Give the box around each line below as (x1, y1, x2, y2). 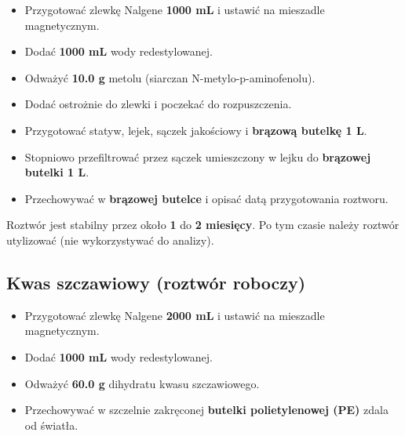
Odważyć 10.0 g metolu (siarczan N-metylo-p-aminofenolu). (24, 69, 316, 85)
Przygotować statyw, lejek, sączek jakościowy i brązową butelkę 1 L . (24, 122, 367, 138)
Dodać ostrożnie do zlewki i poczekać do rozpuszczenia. (24, 96, 292, 112)
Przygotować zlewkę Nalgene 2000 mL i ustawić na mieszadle (24, 307, 325, 323)
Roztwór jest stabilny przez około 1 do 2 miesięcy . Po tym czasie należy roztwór (6, 216, 400, 233)
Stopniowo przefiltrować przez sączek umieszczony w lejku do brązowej (24, 148, 371, 165)
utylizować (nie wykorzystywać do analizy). (6, 231, 214, 248)
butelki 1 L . (24, 164, 89, 180)
